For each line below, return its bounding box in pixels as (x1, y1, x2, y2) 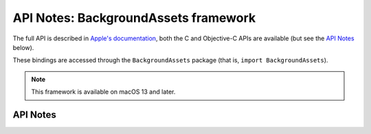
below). (12, 43, 34, 51)
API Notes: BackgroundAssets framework (12, 10, 256, 25)
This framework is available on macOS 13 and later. (31, 88, 176, 96)
